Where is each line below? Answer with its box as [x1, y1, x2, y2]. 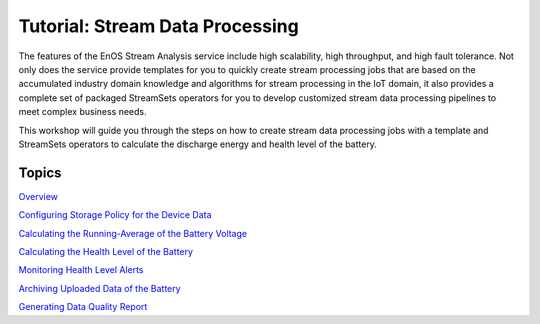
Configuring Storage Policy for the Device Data [18, 209, 212, 221]
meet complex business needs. [18, 106, 147, 118]
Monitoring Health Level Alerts [18, 264, 144, 276]
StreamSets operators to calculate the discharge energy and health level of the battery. [18, 138, 377, 150]
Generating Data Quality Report [18, 301, 148, 313]
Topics [18, 164, 62, 181]
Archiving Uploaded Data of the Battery [18, 282, 181, 294]
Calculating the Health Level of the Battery [18, 245, 194, 257]
